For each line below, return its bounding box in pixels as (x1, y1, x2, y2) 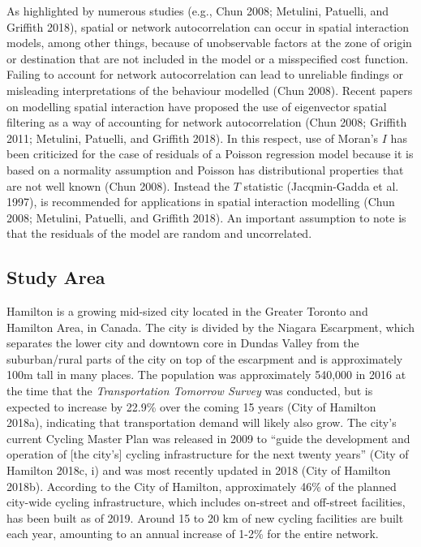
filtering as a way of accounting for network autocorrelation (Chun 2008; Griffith (6, 114, 407, 131)
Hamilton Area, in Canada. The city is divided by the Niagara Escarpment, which (6, 318, 415, 335)
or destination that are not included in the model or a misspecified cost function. (6, 50, 409, 67)
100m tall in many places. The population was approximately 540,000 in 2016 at (6, 366, 406, 383)
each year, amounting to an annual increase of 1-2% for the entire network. (6, 525, 379, 542)
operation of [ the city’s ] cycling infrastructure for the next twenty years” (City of (6, 446, 409, 463)
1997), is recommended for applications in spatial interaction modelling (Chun (6, 193, 395, 210)
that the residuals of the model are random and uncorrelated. (6, 225, 312, 242)
